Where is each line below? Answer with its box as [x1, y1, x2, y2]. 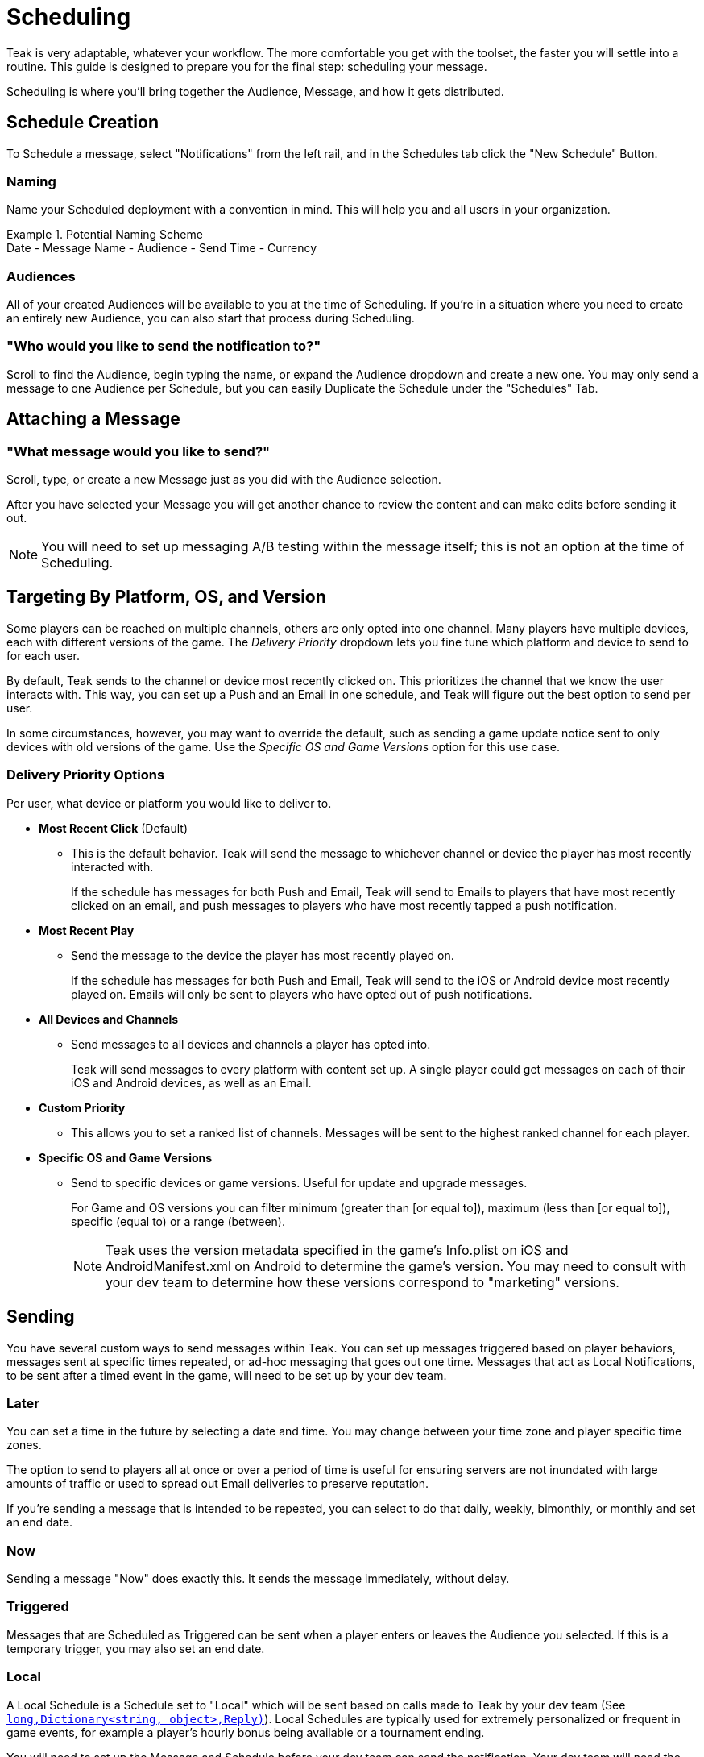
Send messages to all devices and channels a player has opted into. [71, 1036, 431, 1051]
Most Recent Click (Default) [39, 820, 188, 835]
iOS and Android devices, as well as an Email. [71, 1075, 312, 1090]
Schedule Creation [6, 112, 159, 133]
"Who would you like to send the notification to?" [6, 338, 321, 355]
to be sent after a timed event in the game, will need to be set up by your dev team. [6, 1368, 447, 1382]
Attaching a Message [6, 409, 180, 430]
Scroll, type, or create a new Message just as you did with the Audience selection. [6, 472, 441, 487]
